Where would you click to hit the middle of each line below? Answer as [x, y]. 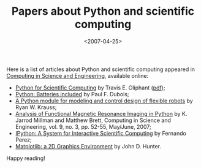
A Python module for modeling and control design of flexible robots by [104, 101]
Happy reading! [26, 158]
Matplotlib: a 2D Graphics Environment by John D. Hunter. [88, 146]
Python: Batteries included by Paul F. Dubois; [72, 94]
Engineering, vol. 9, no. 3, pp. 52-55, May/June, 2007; [83, 126]
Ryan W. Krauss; [36, 107]
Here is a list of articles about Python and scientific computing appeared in [100, 69]
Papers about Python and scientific [103, 11]
